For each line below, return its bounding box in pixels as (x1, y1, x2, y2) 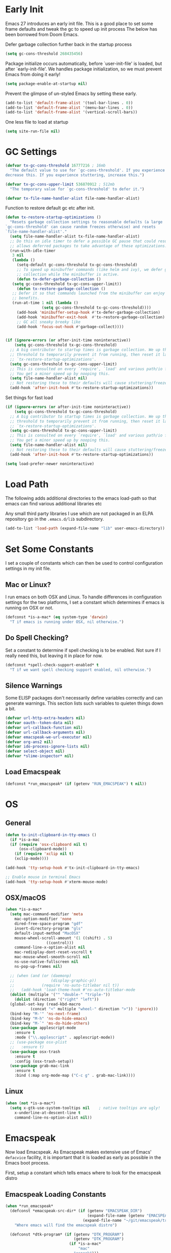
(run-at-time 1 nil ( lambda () (12, 300, 79, 306)
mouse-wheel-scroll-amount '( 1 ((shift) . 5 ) (14, 935, 113, 941)
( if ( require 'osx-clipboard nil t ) (10, 842, 88, 847)
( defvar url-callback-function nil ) (5, 725, 83, 730)
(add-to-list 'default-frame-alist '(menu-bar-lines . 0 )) (5, 105, 133, 110)
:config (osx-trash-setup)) (14, 1059, 74, 1064)
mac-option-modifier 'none (14, 916, 72, 922)
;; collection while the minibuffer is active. (16, 272, 120, 277)
